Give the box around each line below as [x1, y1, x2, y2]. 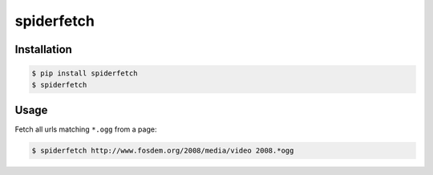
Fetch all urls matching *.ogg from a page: [14, 124, 157, 134]
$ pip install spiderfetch [31, 69, 138, 78]
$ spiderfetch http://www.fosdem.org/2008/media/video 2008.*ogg [31, 146, 294, 156]
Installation [14, 43, 72, 56]
